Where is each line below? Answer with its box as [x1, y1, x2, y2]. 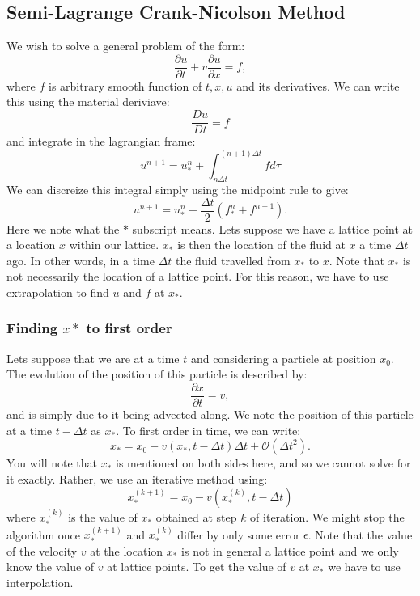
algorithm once [6, 526, 81, 543]
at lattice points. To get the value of [107, 558, 286, 575]
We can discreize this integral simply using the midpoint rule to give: [6, 180, 349, 197]
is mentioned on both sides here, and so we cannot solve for [116, 454, 411, 471]
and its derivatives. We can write [236, 77, 400, 94]
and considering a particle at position [190, 349, 376, 366]
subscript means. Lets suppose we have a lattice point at [132, 220, 413, 237]
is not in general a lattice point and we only [181, 542, 399, 559]
